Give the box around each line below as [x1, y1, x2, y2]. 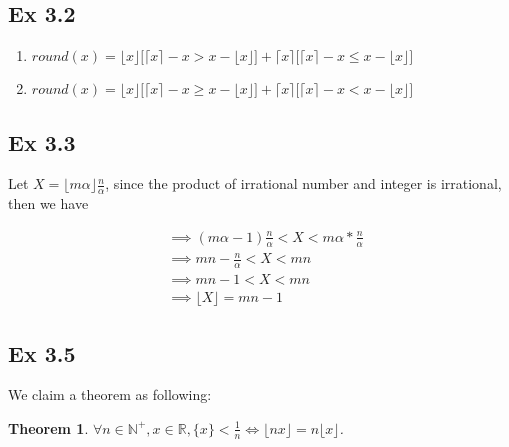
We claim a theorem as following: [8, 384, 212, 405]
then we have [8, 193, 89, 214]
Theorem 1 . [8, 417, 89, 438]
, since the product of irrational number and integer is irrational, [105, 173, 502, 194]
